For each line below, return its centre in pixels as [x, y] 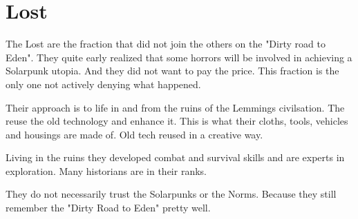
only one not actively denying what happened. [103, 84]
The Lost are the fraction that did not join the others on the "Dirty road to [166, 44]
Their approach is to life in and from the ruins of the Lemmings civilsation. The [175, 107]
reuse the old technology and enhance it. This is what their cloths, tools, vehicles [177, 121]
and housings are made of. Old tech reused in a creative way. [134, 134]
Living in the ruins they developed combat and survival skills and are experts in [175, 157]
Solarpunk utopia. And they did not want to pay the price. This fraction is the [172, 71]
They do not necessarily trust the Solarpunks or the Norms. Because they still [171, 194]
